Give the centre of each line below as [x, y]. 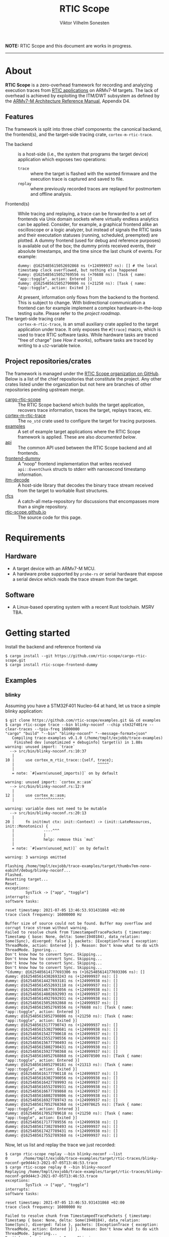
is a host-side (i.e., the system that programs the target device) [83, 154]
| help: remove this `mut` [54, 839]
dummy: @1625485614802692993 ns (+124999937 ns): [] [62, 994]
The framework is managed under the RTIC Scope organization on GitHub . [82, 373]
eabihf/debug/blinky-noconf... [38, 870]
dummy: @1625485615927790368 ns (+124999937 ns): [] [62, 1051]
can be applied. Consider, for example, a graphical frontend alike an [88, 224]
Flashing [14, 866]
